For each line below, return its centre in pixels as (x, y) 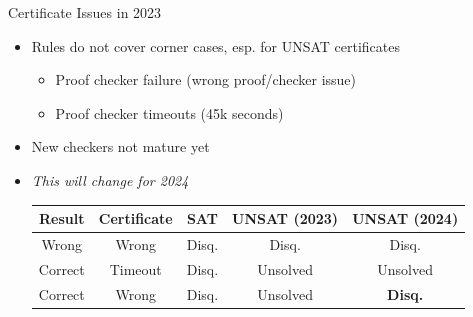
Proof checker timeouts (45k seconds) (169, 112)
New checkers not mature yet (120, 146)
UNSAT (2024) (405, 218)
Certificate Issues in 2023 (85, 12)
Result (62, 218)
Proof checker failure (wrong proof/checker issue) (206, 79)
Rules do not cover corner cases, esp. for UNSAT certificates (216, 45)
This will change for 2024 (110, 179)
